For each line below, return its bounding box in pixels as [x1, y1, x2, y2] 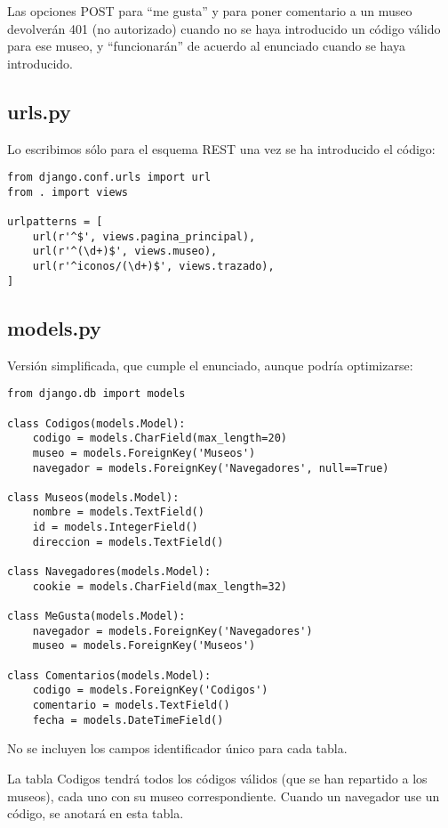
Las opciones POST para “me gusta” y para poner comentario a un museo [7, 2, 412, 20]
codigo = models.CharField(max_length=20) [32, 432, 287, 445]
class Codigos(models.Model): [7, 417, 186, 430]
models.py [7, 313, 101, 341]
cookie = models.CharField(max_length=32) [32, 580, 287, 593]
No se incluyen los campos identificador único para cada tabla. [7, 739, 348, 758]
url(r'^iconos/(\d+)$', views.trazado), [32, 260, 275, 273]
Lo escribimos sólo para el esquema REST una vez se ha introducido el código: [7, 139, 436, 158]
